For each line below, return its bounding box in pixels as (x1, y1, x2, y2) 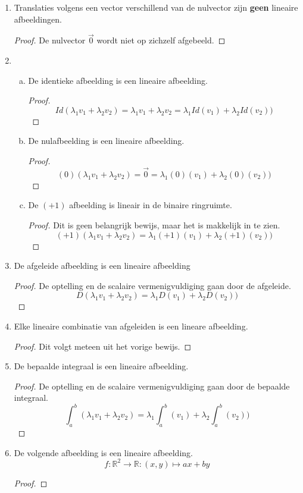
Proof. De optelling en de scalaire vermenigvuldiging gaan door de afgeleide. (14, 279, 291, 291)
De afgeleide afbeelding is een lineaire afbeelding (14, 259, 190, 272)
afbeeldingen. (14, 12, 62, 25)
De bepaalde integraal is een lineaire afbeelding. (14, 360, 189, 372)
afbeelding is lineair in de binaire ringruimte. (69, 199, 232, 211)
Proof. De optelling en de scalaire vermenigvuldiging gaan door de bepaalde (14, 379, 290, 392)
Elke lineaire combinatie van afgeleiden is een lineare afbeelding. (14, 319, 248, 332)
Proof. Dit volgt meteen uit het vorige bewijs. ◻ (14, 340, 192, 352)
